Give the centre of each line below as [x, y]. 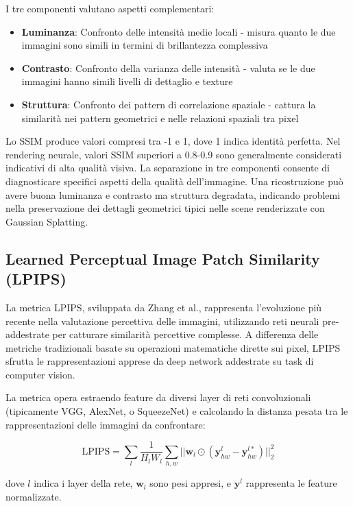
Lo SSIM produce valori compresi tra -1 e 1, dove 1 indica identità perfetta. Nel [173, 141]
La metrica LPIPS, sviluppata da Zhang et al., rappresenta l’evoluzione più [164, 307]
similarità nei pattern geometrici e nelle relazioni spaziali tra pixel [160, 118]
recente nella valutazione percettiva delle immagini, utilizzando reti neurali [162, 321]
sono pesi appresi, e [191, 483]
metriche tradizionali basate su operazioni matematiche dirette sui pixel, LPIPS [173, 347]
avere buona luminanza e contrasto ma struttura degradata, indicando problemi [173, 194]
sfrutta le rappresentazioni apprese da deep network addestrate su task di [160, 361]
